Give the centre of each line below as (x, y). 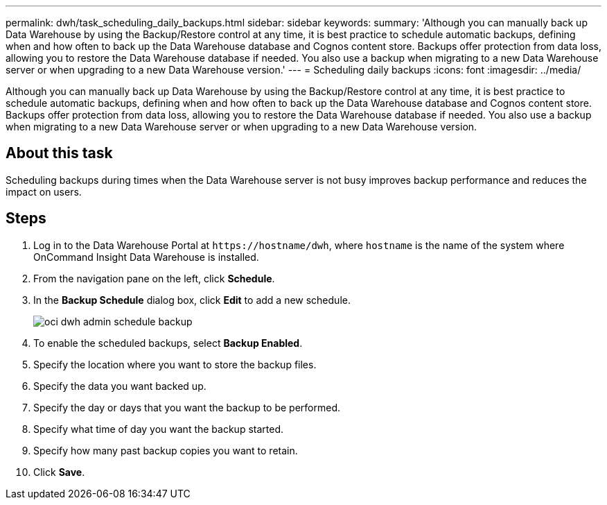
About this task (59, 153)
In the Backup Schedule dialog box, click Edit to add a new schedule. (192, 300)
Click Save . (59, 472)
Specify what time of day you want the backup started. (158, 429)
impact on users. (44, 191)
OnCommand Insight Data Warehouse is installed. (146, 257)
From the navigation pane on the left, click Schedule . (154, 278)
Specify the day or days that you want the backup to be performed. (187, 407)
